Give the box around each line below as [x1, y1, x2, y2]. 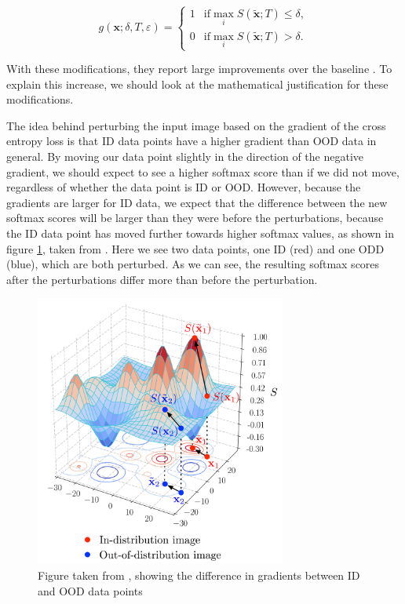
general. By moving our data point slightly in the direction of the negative [6, 147, 364, 164]
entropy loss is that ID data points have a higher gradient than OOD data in [6, 133, 377, 149]
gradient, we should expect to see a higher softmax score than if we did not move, [6, 163, 400, 180]
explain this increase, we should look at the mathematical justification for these [6, 75, 389, 92]
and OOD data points [38, 582, 143, 599]
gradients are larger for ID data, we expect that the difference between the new [6, 194, 388, 210]
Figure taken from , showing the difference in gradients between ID [38, 567, 360, 584]
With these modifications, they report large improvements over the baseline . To [6, 60, 392, 76]
